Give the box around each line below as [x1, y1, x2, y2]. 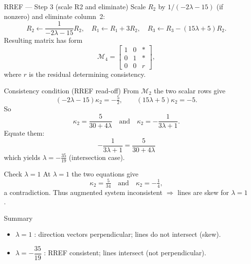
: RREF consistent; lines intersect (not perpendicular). [44, 247, 206, 258]
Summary [4, 212, 33, 223]
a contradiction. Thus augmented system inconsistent [4, 187, 162, 197]
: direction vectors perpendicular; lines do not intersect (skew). [34, 229, 221, 239]
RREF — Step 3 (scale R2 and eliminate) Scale [4, 1, 146, 11]
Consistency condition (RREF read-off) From [4, 85, 139, 95]
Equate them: [4, 128, 45, 138]
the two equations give [72, 168, 139, 178]
